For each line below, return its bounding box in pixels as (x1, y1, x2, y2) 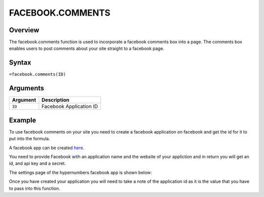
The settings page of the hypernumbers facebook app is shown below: (9, 169, 152, 175)
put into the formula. (9, 136, 50, 142)
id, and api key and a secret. (9, 160, 66, 166)
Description (42, 97, 69, 104)
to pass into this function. (9, 185, 61, 191)
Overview (9, 26, 40, 34)
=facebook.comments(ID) (9, 71, 66, 77)
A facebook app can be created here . (9, 145, 85, 151)
